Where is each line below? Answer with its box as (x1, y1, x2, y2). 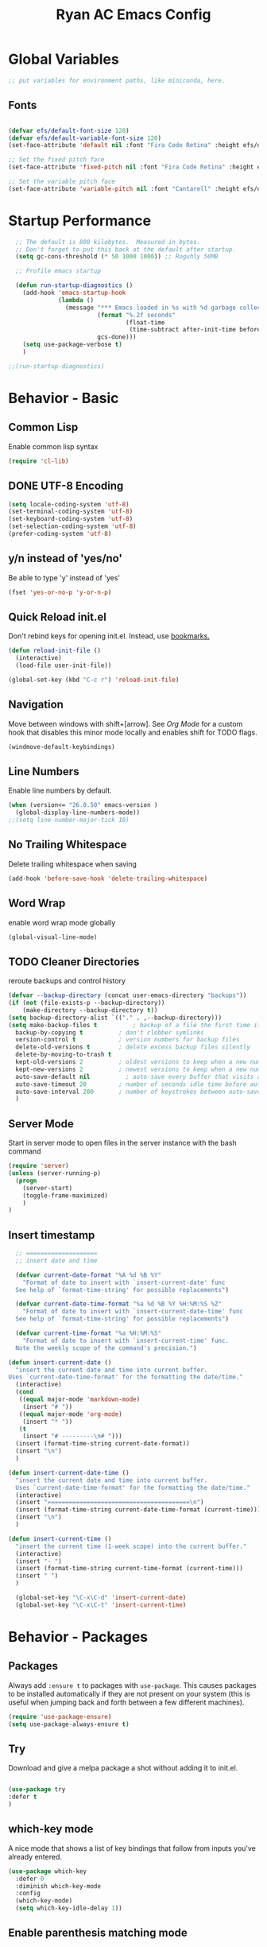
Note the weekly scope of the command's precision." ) (15, 1344, 197, 1352)
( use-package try (8, 1786, 66, 1794)
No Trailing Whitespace (8, 838, 127, 851)
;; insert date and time (15, 1256, 98, 1265)
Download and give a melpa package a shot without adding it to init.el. (8, 1763, 238, 1773)
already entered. (8, 1852, 62, 1861)
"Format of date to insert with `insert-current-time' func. (22, 1336, 229, 1344)
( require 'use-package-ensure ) (8, 1712, 112, 1720)
